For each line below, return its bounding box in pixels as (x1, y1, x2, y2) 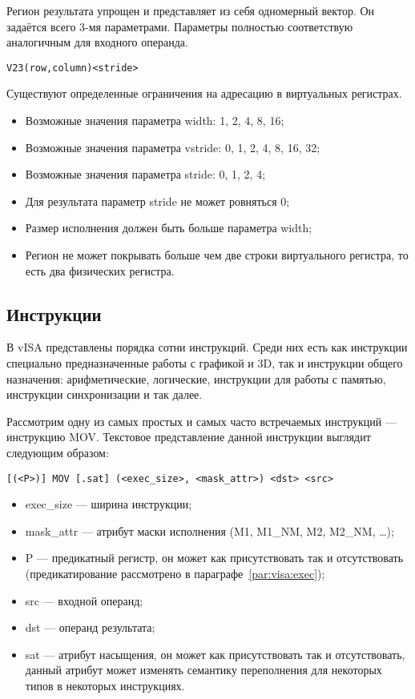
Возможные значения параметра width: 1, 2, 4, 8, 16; (25, 112, 284, 129)
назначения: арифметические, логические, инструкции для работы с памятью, (6, 370, 386, 387)
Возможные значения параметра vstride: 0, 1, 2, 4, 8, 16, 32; (25, 139, 320, 155)
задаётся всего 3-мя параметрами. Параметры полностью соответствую (6, 18, 353, 34)
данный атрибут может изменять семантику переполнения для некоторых (25, 661, 382, 678)
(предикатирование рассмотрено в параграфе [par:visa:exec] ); (25, 564, 325, 581)
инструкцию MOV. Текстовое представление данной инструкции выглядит (6, 428, 371, 445)
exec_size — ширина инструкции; (25, 496, 192, 512)
